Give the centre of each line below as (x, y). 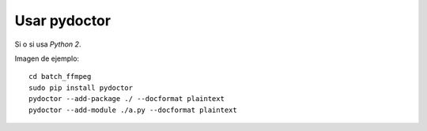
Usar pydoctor (62, 21)
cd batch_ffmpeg (60, 77)
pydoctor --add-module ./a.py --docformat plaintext (133, 110)
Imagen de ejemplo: (47, 58)
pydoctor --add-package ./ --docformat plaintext (127, 99)
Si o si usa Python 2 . (48, 44)
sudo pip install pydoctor (81, 88)
